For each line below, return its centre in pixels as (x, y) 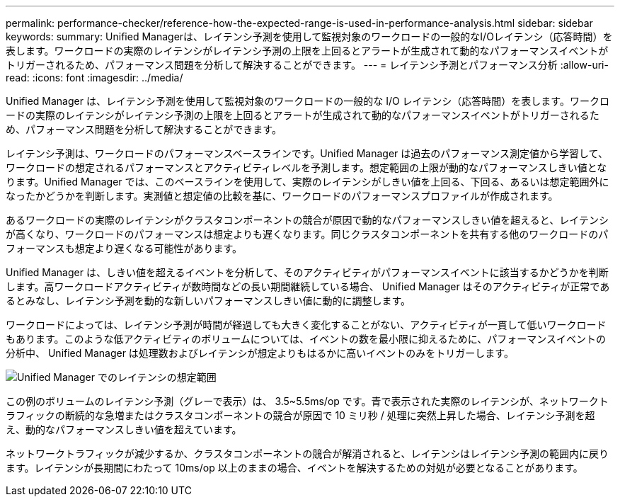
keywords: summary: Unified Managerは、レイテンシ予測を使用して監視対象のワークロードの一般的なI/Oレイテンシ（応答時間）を (309, 36)
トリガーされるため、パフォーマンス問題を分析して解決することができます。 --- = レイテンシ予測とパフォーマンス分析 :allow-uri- (307, 65)
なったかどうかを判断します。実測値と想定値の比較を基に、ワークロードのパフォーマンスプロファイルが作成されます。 (282, 196)
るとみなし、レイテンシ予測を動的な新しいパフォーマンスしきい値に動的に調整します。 (208, 301)
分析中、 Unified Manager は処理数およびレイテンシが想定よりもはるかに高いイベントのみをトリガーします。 (260, 353)
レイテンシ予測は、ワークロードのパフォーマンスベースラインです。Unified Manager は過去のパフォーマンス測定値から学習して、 (307, 153)
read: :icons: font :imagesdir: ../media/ (94, 78)
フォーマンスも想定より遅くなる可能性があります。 (124, 248)
